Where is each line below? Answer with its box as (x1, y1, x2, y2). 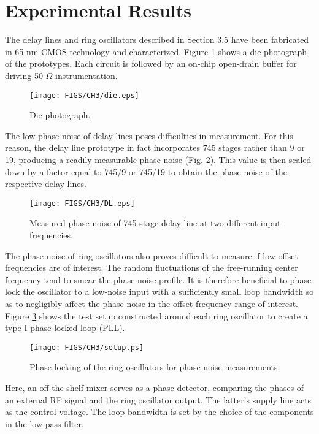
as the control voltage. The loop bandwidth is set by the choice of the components (5, 405, 314, 418)
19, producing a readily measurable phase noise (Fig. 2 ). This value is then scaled (5, 153, 312, 166)
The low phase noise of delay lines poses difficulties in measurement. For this (5, 129, 293, 142)
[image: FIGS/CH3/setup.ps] (29, 343, 144, 352)
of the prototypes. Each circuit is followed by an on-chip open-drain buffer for (5, 57, 297, 70)
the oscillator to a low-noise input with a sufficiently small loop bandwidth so (23, 285, 314, 298)
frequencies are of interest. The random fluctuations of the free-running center (5, 261, 298, 274)
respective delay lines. (5, 177, 86, 190)
